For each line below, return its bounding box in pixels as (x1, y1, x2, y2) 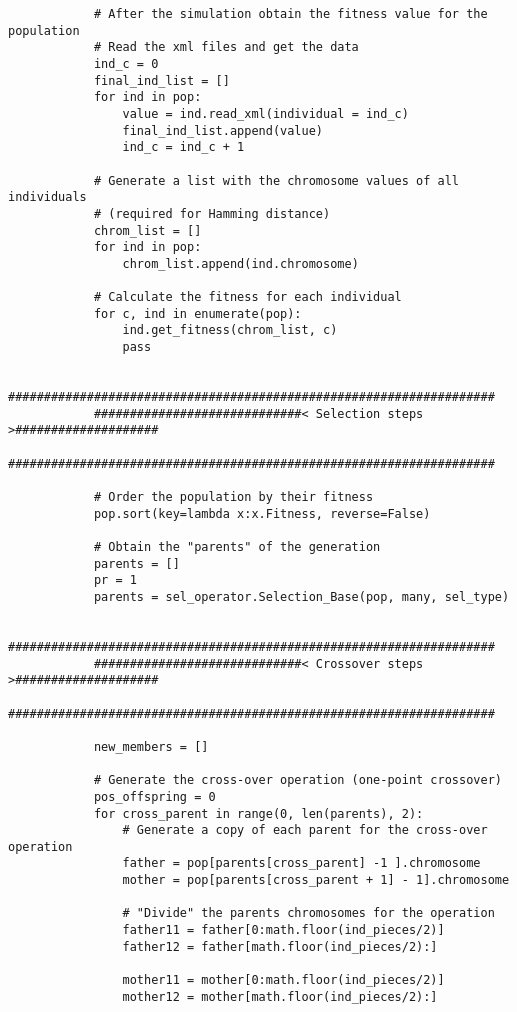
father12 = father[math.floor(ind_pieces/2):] (122, 939, 438, 954)
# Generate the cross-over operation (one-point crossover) (93, 773, 502, 788)
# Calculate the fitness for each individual (93, 290, 402, 305)
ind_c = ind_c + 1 (122, 140, 245, 155)
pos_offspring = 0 (93, 789, 216, 804)
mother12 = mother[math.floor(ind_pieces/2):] (122, 989, 438, 1004)
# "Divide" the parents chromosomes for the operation (122, 906, 495, 921)
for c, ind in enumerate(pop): (93, 306, 302, 321)
